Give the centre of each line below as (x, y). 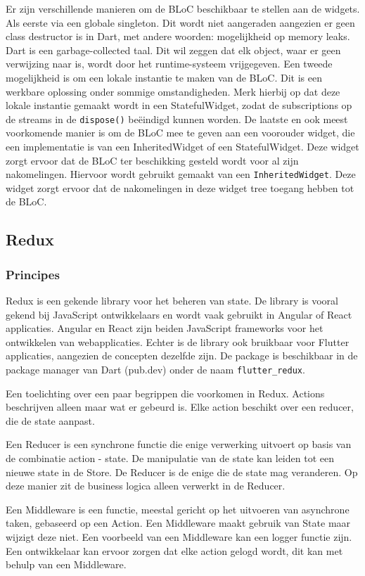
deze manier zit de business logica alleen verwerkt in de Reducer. (146, 486)
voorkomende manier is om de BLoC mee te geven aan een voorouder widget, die (180, 133)
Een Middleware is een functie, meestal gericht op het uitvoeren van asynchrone (178, 509)
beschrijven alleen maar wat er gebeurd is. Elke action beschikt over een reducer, (180, 407)
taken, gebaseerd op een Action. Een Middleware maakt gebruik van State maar (178, 523)
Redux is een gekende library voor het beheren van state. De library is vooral (172, 301)
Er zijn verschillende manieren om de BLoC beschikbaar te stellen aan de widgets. (183, 8)
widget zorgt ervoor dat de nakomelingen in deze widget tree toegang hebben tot (180, 187)
